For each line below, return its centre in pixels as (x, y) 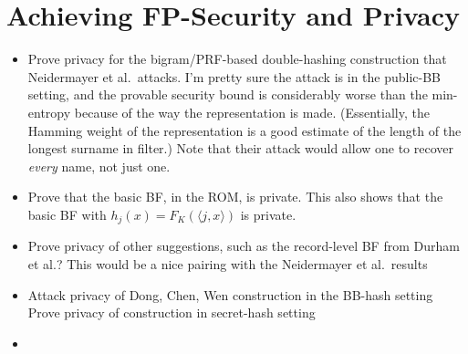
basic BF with (67, 214)
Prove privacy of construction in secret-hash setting (172, 312)
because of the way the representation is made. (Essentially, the (252, 112)
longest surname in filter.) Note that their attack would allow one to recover (241, 148)
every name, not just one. (99, 166)
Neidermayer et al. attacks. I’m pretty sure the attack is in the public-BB (234, 76)
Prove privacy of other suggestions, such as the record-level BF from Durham (244, 246)
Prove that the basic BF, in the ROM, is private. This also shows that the (235, 197)
